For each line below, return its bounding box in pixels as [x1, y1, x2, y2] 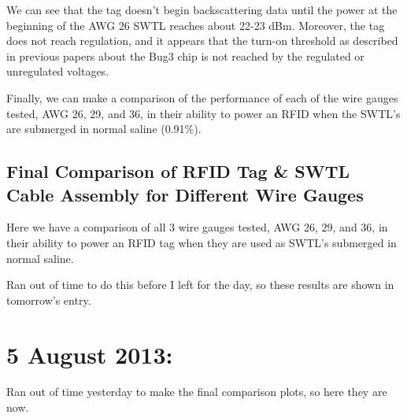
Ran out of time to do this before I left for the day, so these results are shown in [6, 276, 394, 293]
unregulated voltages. [6, 63, 109, 80]
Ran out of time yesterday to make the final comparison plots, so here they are [6, 383, 387, 400]
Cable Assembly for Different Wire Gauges [6, 182, 364, 206]
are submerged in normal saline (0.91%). [6, 120, 202, 137]
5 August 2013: [6, 338, 173, 370]
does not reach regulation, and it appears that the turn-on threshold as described [6, 32, 398, 49]
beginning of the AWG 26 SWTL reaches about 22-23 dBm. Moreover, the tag [6, 17, 385, 33]
